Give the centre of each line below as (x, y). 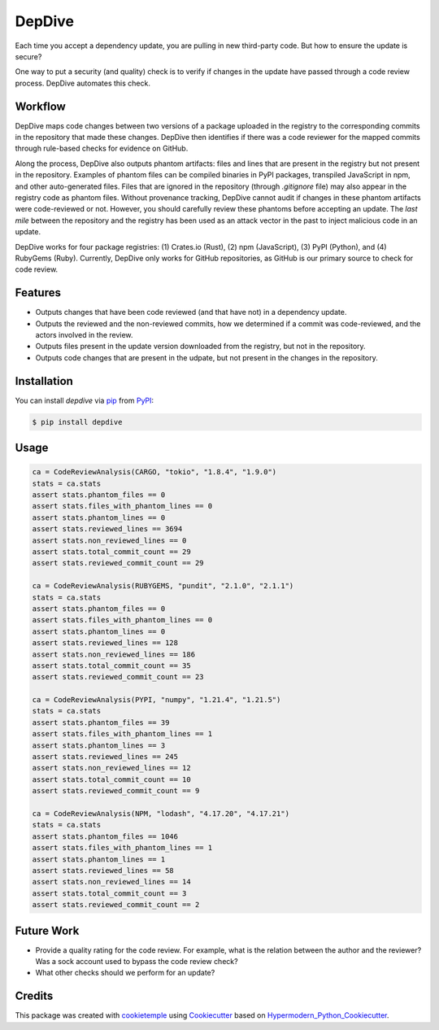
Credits (34, 996)
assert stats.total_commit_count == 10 (111, 779)
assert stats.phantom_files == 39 (101, 722)
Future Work (47, 930)
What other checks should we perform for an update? (125, 973)
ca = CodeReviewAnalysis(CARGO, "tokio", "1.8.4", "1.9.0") (154, 472)
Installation (44, 381)
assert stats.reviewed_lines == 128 (105, 643)
